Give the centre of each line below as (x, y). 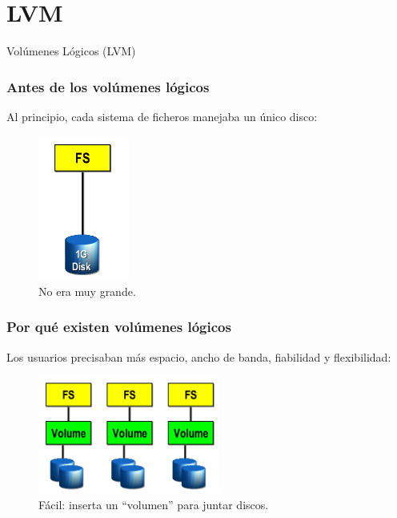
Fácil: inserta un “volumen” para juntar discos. (154, 504)
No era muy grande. (87, 291)
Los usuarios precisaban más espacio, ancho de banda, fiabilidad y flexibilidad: (199, 356)
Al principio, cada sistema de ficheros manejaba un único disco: (162, 116)
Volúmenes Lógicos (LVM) (71, 51)
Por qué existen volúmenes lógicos (119, 327)
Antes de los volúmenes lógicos (108, 86)
